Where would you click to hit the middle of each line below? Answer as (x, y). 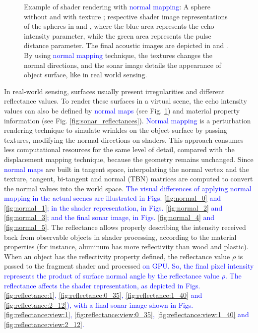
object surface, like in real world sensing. (86, 75)
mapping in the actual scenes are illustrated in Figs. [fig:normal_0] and (112, 198)
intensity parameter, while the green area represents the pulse (118, 35)
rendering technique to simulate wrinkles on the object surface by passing (116, 130)
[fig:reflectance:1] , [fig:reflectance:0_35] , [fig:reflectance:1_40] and (103, 295)
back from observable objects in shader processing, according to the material (120, 237)
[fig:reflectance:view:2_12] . (44, 324)
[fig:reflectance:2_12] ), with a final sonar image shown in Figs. (99, 305)
